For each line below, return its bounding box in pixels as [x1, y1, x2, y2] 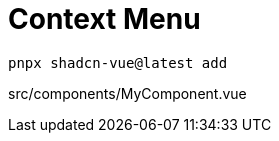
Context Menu [8, 2, 201, 36]
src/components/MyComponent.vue [8, 84, 247, 102]
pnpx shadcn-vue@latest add [8, 54, 228, 71]
